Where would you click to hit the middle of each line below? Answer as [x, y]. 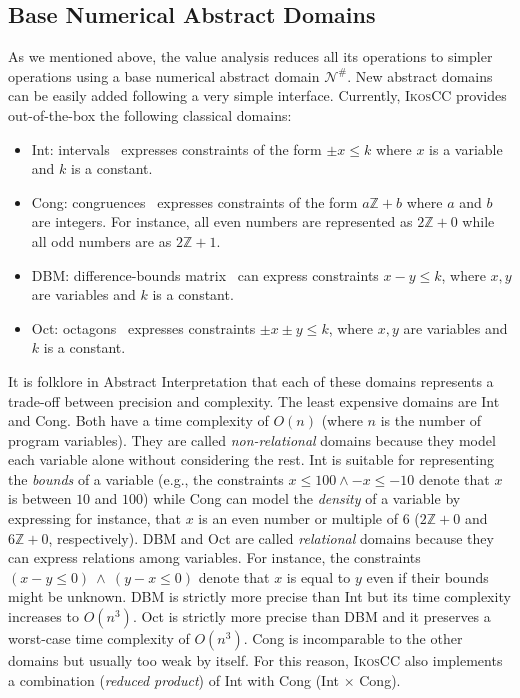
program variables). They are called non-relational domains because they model [252, 439]
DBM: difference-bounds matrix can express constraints [205, 274]
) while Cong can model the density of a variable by [302, 498]
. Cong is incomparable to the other [353, 638]
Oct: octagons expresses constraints [143, 327]
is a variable [466, 148]
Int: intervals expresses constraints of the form [176, 148]
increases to [43, 616]
